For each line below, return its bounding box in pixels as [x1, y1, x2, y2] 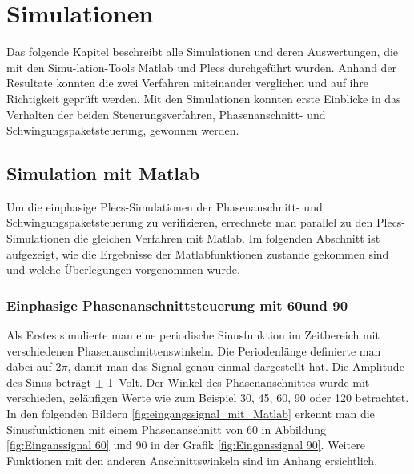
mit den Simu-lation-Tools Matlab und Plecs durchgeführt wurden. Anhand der [6, 58, 397, 75]
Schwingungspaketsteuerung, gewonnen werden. [6, 122, 239, 139]
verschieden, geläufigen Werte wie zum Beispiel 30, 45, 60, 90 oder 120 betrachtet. [6, 389, 409, 406]
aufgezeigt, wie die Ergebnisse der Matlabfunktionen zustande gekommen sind [6, 245, 389, 262]
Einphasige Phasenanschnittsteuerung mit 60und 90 [6, 295, 348, 315]
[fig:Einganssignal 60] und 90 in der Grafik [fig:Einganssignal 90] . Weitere [6, 436, 365, 453]
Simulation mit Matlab [6, 161, 200, 186]
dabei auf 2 [6, 358, 62, 375]
